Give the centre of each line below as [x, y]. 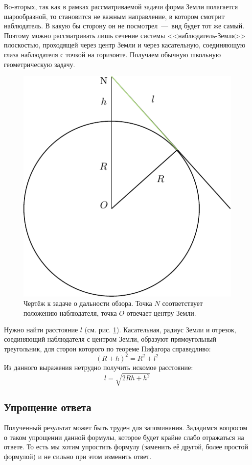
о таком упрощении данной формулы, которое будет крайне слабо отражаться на [124, 437]
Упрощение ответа [48, 407]
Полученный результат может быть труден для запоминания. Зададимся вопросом [126, 428]
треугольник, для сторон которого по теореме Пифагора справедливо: [107, 348]
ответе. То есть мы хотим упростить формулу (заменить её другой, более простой [126, 447]
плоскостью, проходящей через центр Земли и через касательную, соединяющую [125, 45]
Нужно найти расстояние [41, 329]
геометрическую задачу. [40, 64]
